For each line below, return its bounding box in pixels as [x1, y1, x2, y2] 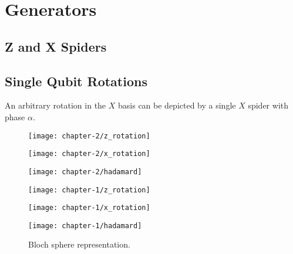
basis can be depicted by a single [118, 99, 236, 111]
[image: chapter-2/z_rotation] [28, 131, 150, 140]
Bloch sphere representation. [28, 238, 130, 250]
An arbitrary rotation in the [5, 99, 106, 111]
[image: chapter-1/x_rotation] [28, 204, 150, 212]
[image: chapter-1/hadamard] [28, 221, 142, 230]
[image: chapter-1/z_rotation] [28, 185, 150, 194]
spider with [248, 99, 288, 111]
